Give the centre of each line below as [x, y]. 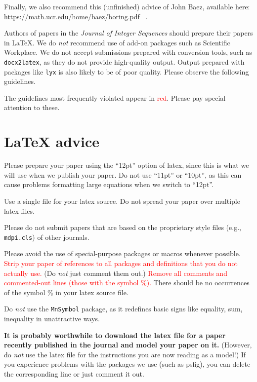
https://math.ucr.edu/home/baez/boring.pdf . [76, 16]
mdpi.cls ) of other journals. [47, 237]
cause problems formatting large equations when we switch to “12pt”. [109, 184]
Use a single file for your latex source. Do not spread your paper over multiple [122, 201]
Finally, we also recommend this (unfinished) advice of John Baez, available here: [127, 6]
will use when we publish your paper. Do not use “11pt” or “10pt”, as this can [123, 174]
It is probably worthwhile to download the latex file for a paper [115, 335]
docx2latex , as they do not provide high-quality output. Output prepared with [124, 61]
